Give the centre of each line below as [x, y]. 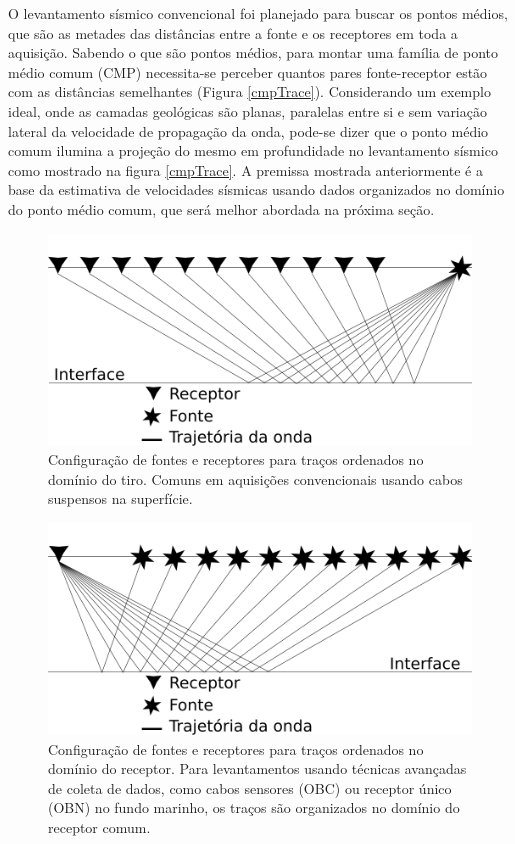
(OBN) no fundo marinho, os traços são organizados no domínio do [254, 807]
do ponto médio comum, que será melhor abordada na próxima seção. [221, 208]
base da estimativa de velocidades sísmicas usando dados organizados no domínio [256, 189]
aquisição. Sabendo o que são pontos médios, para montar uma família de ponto [253, 52]
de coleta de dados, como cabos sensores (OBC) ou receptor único [250, 787]
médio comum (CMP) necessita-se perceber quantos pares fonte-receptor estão [248, 71]
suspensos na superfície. [120, 498]
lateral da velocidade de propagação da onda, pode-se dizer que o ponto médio [248, 130]
